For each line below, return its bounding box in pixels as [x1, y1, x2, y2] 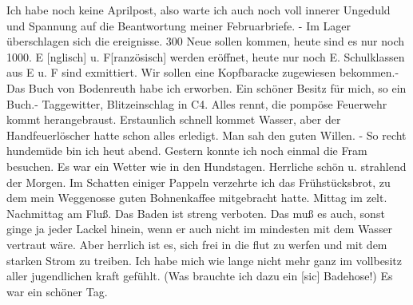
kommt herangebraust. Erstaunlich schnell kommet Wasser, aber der [6, 111, 341, 128]
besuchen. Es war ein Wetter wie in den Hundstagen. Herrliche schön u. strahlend [6, 157, 407, 174]
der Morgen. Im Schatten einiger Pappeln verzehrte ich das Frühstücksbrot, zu [6, 173, 391, 190]
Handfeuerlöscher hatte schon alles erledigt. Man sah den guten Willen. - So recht [6, 126, 407, 143]
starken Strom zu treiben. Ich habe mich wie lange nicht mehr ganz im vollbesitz [6, 252, 402, 268]
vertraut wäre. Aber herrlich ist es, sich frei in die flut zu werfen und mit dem [6, 236, 387, 252]
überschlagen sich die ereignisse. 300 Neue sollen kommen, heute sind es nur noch [6, 33, 404, 50]
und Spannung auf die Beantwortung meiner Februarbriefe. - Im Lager [6, 17, 351, 34]
